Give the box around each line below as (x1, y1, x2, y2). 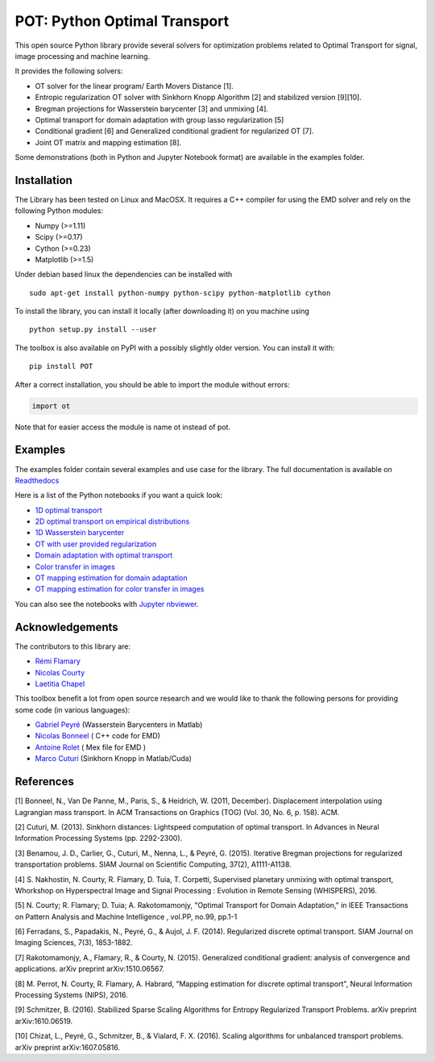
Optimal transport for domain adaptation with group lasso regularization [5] (35, 115, 284, 124)
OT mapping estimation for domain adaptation (35, 573, 188, 583)
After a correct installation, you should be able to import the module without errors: (14, 379, 290, 389)
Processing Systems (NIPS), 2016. (14, 990, 128, 1000)
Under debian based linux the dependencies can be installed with (14, 270, 233, 279)
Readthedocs (14, 475, 60, 485)
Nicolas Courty (35, 667, 85, 677)
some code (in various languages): (14, 705, 130, 714)
